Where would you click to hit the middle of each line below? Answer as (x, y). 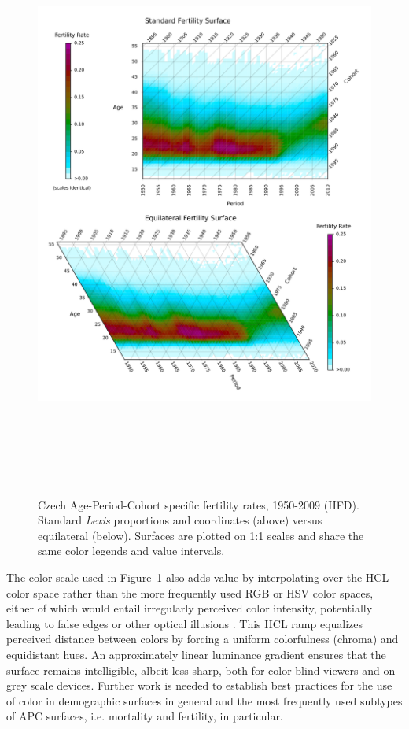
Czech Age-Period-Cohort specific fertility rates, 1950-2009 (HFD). (199, 504)
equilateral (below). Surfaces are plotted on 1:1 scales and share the (201, 535)
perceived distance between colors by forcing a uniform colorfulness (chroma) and (203, 639)
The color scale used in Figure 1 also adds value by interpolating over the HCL (198, 577)
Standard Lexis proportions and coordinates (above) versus (180, 520)
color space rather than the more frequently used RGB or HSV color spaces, (190, 592)
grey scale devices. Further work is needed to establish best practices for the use (199, 685)
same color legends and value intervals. (131, 551)
